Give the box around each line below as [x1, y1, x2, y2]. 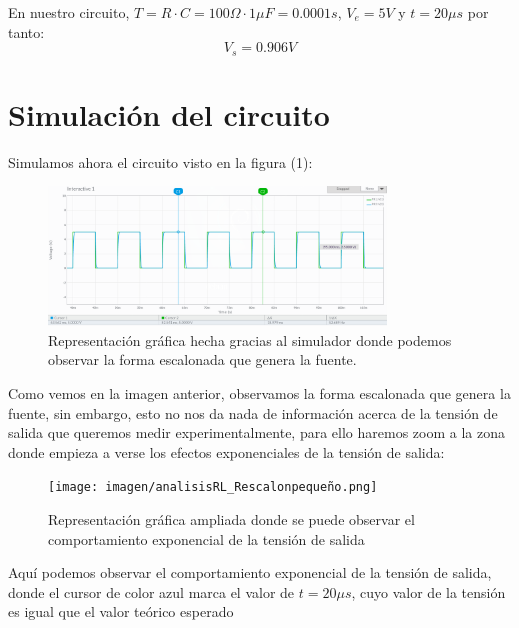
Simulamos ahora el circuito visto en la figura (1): [8, 151, 313, 172]
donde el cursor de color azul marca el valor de [8, 581, 295, 602]
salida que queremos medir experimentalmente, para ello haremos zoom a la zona [8, 422, 505, 443]
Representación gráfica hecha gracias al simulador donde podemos [48, 329, 452, 350]
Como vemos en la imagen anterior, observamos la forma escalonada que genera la [8, 382, 511, 403]
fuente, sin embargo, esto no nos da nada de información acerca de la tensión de [8, 402, 498, 423]
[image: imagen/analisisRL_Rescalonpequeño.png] [48, 480, 378, 495]
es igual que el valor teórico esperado [8, 601, 234, 622]
